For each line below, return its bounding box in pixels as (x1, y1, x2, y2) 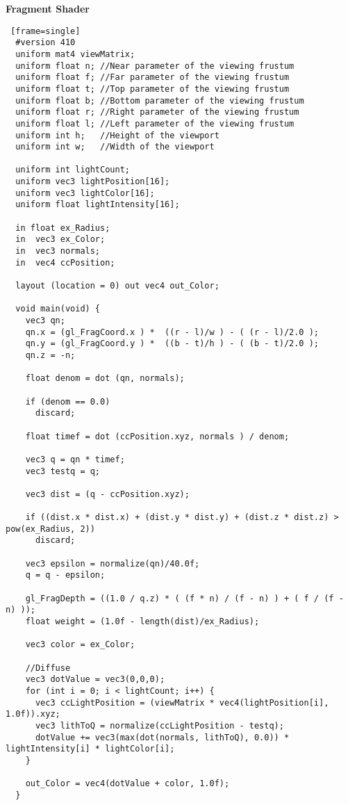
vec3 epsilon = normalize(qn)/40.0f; (25, 558, 200, 569)
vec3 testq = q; (25, 466, 101, 476)
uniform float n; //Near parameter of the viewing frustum (15, 60, 295, 71)
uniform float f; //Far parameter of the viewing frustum (15, 72, 290, 83)
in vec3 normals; (15, 246, 101, 257)
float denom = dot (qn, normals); (25, 373, 185, 384)
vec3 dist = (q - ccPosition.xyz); (25, 489, 190, 499)
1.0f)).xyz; (6, 709, 60, 719)
